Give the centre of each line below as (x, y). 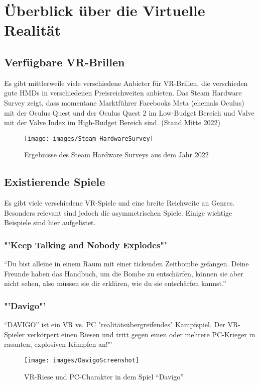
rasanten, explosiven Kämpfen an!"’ (58, 344)
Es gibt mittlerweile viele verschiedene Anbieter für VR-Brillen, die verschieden (126, 83)
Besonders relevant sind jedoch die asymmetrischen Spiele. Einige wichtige (118, 212)
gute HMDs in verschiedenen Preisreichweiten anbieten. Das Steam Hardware (123, 93)
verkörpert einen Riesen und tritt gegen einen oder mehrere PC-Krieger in (141, 334)
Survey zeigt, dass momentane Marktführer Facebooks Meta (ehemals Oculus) (124, 102)
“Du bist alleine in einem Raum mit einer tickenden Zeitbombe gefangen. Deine (126, 264)
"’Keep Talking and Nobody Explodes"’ (86, 245)
